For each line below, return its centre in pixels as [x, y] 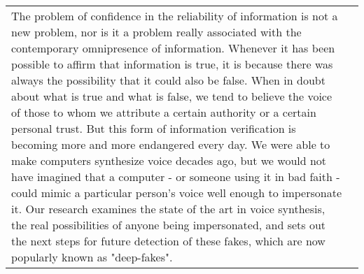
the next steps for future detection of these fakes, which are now [168, 241]
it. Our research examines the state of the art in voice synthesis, [168, 209]
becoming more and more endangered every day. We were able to [171, 144]
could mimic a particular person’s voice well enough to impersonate [176, 193]
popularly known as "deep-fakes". [92, 257]
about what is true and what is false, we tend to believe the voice [172, 96]
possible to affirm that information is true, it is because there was [172, 64]
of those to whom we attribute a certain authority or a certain [164, 112]
